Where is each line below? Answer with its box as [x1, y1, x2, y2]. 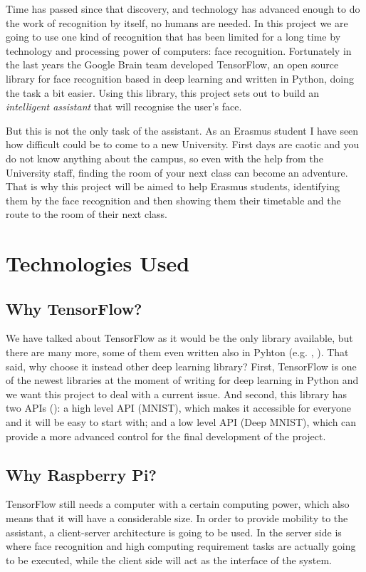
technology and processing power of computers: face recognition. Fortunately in [6, 43, 352, 58]
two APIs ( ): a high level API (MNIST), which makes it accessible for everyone [6, 400, 351, 415]
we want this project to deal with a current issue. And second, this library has [6, 386, 347, 401]
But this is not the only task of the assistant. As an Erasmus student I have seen [6, 123, 359, 137]
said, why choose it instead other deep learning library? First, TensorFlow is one [6, 358, 357, 373]
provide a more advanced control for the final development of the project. [6, 428, 326, 443]
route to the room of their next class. [6, 207, 167, 222]
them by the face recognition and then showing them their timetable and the [6, 192, 341, 207]
